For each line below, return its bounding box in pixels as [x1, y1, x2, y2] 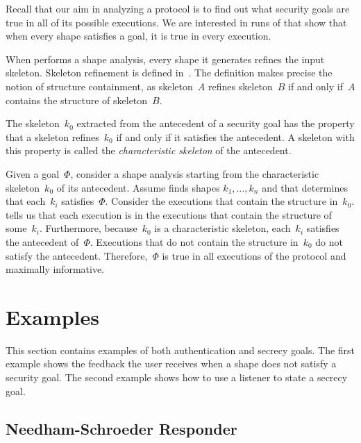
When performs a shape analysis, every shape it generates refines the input [6, 51, 325, 66]
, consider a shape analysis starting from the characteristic [70, 166, 319, 181]
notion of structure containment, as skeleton [6, 78, 193, 93]
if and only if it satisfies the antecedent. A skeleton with [116, 129, 355, 144]
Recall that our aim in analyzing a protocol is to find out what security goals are [6, 1, 350, 15]
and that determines [262, 180, 348, 194]
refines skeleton [208, 78, 273, 93]
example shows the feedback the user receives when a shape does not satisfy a [6, 356, 337, 371]
